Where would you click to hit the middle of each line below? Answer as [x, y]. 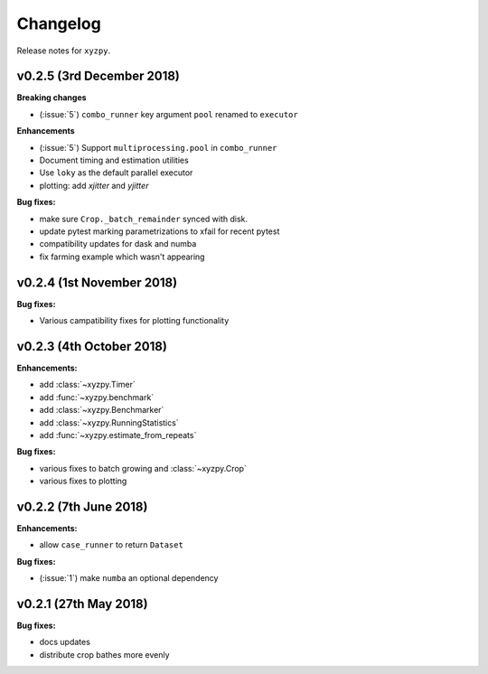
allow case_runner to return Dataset [112, 545]
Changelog [59, 23]
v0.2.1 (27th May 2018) [82, 604]
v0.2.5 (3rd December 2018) [99, 76]
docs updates [65, 642]
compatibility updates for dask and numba [118, 244]
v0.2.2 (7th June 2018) [82, 506]
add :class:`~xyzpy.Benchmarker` [102, 410]
